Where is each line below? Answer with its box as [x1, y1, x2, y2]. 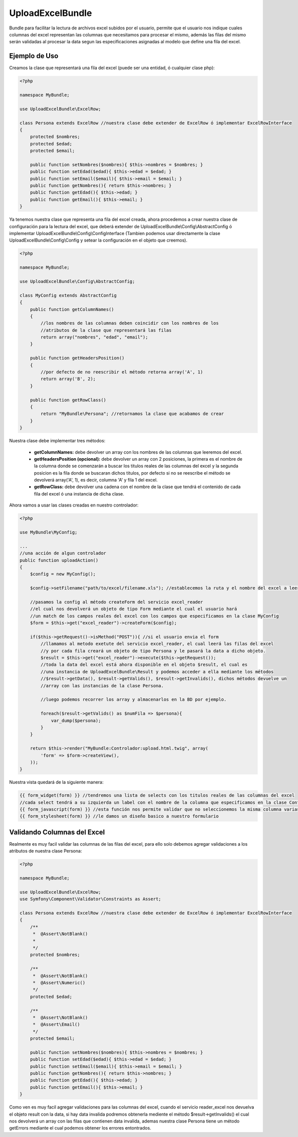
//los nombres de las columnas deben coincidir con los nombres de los [40, 320, 219, 326]
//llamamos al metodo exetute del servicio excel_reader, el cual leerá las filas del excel [40, 641, 274, 647]
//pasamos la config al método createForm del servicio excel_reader [30, 599, 203, 605]
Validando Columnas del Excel [9, 828, 105, 836]
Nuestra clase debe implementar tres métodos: [9, 438, 106, 444]
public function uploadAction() [19, 557, 99, 563]
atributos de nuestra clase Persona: [9, 848, 82, 854]
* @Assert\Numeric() [32, 980, 85, 986]
